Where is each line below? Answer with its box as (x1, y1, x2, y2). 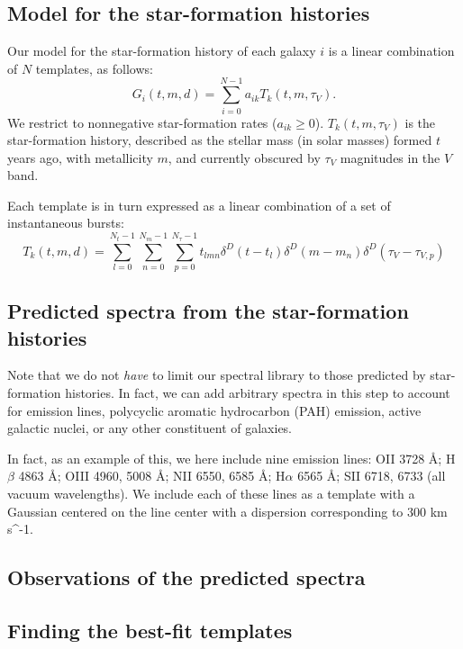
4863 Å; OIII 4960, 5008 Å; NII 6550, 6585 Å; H (18, 466, 286, 485)
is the (404, 113, 436, 131)
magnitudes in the (340, 148, 440, 167)
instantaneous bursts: (7, 213, 124, 232)
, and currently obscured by (168, 148, 321, 167)
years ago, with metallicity (7, 148, 153, 167)
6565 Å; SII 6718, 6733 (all (297, 466, 446, 485)
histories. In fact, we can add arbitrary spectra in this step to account (65, 383, 450, 402)
